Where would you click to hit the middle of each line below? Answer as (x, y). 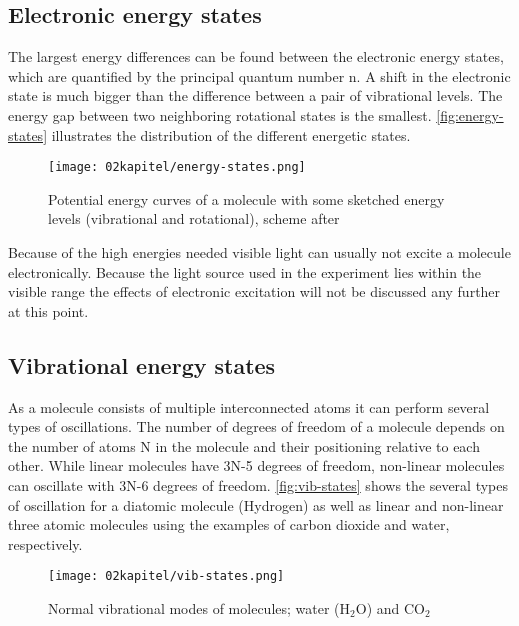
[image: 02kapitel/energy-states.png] (177, 167)
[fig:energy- (470, 114)
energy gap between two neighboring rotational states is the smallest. (220, 114)
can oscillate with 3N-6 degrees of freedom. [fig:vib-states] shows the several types (258, 484)
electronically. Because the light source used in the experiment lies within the (245, 271)
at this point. (48, 310)
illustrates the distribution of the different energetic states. (231, 134)
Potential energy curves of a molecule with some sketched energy (246, 198)
